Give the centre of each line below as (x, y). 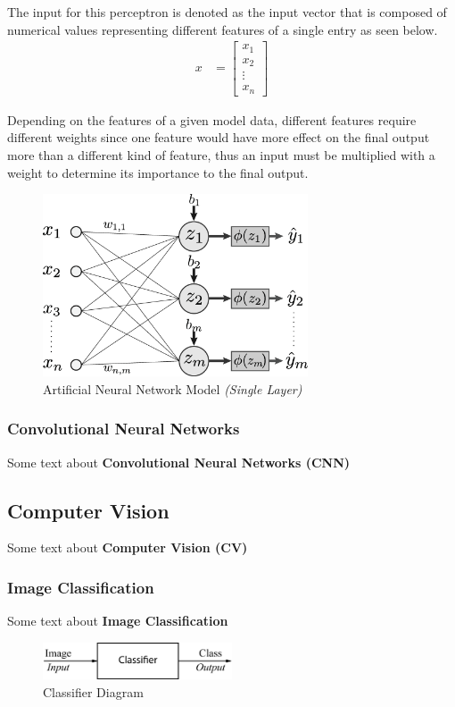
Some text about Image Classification (118, 621)
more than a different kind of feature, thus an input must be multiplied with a (221, 154)
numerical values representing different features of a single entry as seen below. (223, 29)
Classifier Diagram (93, 691)
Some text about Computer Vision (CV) (128, 547)
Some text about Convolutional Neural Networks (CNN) (179, 462)
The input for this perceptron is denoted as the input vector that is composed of (227, 12)
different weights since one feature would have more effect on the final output (219, 137)
